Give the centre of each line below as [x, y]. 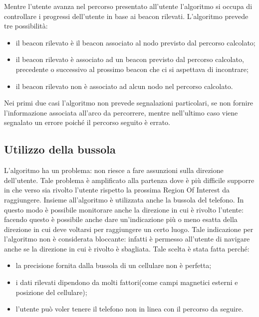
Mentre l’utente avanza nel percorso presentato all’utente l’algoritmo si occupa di [128, 6]
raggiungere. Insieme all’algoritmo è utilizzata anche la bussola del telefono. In [124, 199]
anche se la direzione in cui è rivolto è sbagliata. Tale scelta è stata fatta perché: [127, 248]
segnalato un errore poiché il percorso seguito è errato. [87, 122]
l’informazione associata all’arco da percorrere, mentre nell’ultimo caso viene [121, 112]
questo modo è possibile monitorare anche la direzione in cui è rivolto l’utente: [124, 209]
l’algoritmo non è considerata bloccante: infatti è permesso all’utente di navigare [127, 239]
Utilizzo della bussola [60, 149]
